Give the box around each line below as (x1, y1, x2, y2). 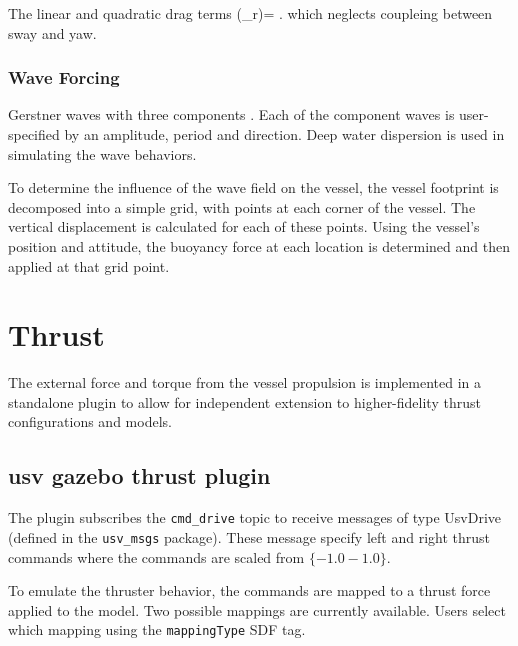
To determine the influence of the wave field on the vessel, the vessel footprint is (8, 177, 499, 198)
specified (8, 124, 60, 144)
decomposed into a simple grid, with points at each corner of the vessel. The (8, 196, 476, 217)
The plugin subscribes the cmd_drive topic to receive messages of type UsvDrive (8, 507, 502, 528)
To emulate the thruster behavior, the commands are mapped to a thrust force (8, 580, 491, 601)
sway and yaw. (8, 22, 97, 43)
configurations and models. (8, 411, 172, 432)
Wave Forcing (8, 65, 120, 90)
